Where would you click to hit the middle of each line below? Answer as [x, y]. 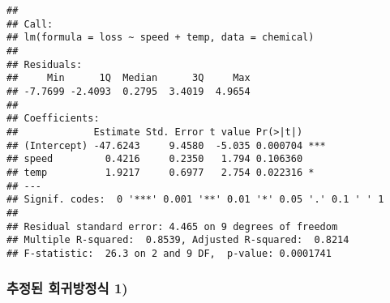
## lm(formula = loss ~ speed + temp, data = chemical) [161, 38]
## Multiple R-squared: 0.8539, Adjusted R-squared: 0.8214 [178, 240]
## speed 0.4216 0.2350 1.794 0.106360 [155, 159]
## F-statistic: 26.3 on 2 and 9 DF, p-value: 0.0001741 [169, 253]
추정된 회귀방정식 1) [67, 288]
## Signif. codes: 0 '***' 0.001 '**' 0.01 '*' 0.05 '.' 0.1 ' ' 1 [195, 200]
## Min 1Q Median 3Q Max [129, 78]
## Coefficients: [53, 119]
